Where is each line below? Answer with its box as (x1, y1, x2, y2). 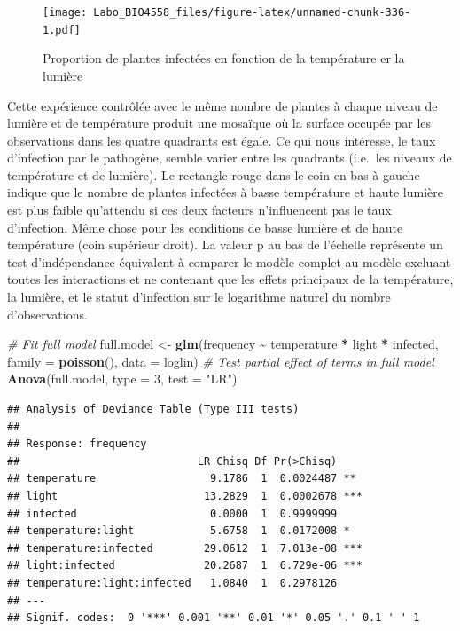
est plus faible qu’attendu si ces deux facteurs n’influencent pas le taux (7, 201, 392, 219)
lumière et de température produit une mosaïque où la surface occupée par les (7, 114, 432, 132)
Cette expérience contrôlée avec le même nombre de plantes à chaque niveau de (7, 96, 438, 114)
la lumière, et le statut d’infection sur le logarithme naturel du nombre (7, 288, 391, 306)
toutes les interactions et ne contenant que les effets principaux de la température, (7, 270, 454, 288)
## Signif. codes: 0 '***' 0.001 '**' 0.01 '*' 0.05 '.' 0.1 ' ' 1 (7, 611, 420, 625)
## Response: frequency (7, 438, 147, 451)
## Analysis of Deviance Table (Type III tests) (7, 403, 300, 415)
